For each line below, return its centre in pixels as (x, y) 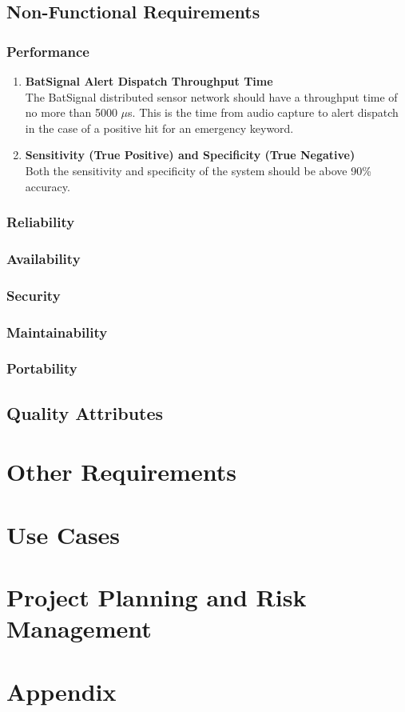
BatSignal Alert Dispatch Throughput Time (149, 81)
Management (79, 628)
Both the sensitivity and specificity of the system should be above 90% (198, 170)
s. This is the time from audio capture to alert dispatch (263, 112)
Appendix (62, 691)
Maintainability (57, 332)
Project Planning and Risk (157, 597)
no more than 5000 (71, 112)
